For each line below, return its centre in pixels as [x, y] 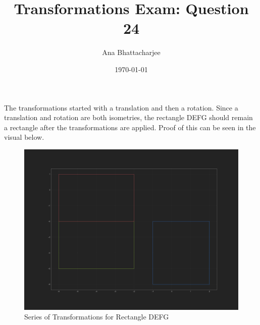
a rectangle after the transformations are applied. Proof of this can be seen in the [130, 127]
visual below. [24, 137]
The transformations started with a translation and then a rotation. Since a [121, 107]
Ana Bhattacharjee [131, 52]
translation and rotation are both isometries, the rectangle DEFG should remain [128, 117]
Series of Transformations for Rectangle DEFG [97, 317]
